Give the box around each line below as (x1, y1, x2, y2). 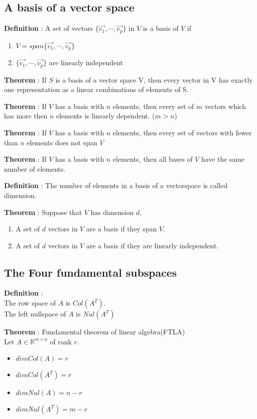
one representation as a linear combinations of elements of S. (4, 84, 189, 95)
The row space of (4, 298, 56, 308)
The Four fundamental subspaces (4, 264, 177, 280)
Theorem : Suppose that (4, 207, 82, 217)
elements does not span (26, 137, 97, 147)
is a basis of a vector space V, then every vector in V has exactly (55, 74, 253, 85)
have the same (201, 154, 245, 164)
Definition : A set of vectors (4, 23, 93, 33)
